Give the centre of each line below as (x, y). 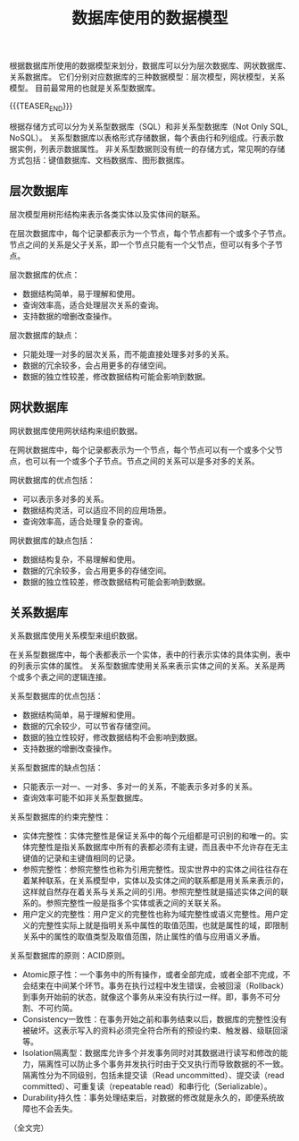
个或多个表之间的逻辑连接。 (60, 677)
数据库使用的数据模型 (149, 18)
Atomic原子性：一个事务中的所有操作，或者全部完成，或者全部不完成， (152, 975)
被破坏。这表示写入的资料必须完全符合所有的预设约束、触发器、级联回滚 (155, 1031)
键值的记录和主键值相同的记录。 (81, 858)
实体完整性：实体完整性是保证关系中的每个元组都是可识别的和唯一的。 (151, 836)
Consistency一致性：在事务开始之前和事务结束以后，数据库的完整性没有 (154, 1019)
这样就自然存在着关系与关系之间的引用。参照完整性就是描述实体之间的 (151, 892)
